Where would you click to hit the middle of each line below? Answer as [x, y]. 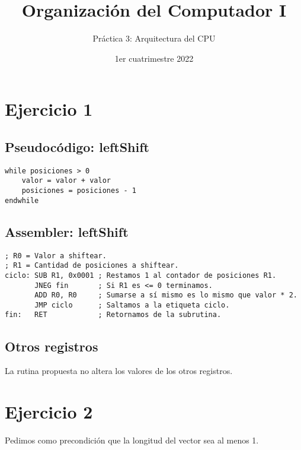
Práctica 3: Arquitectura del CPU [154, 38]
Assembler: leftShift [67, 231]
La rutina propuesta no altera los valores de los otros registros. [119, 371]
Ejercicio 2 [49, 412]
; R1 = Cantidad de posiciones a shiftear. [92, 266]
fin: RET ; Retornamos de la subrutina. [113, 315]
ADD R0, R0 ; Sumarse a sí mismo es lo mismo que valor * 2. [166, 295]
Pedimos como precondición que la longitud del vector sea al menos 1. [132, 440]
